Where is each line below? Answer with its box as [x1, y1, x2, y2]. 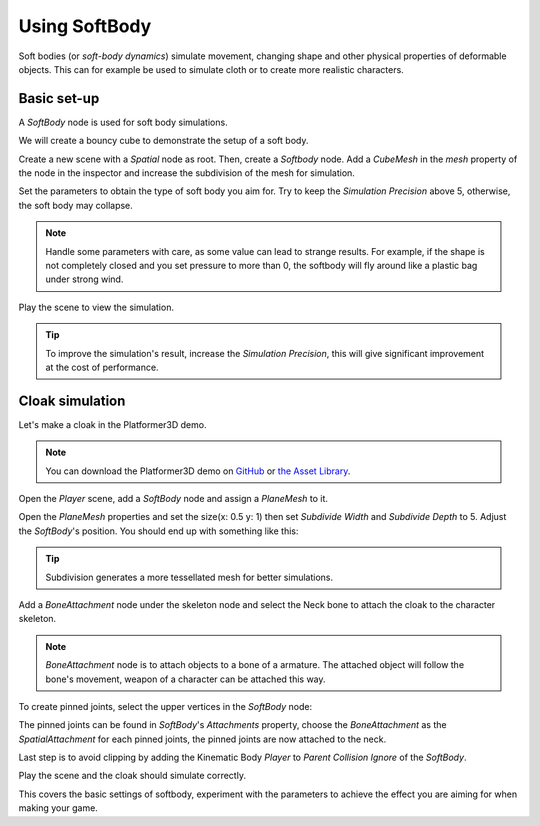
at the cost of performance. [45, 361, 159, 373]
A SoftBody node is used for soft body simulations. [18, 116, 229, 128]
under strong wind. [45, 273, 124, 285]
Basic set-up [18, 90, 100, 107]
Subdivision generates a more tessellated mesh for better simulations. [45, 571, 334, 583]
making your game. [18, 802, 99, 814]
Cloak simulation [18, 392, 126, 409]
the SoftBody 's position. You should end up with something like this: [18, 525, 299, 537]
